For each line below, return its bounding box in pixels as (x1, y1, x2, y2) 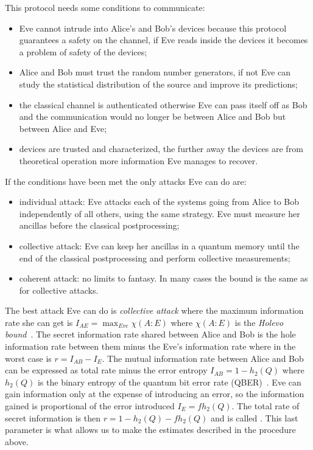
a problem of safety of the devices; (19, 45, 147, 58)
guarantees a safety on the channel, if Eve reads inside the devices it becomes (19, 33, 308, 46)
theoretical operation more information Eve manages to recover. (19, 154, 258, 167)
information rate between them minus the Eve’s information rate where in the (5, 340, 296, 353)
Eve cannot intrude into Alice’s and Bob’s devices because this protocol (19, 21, 287, 34)
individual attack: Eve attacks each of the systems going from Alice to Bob (19, 195, 299, 208)
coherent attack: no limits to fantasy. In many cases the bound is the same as (19, 272, 308, 285)
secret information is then (5, 411, 100, 424)
